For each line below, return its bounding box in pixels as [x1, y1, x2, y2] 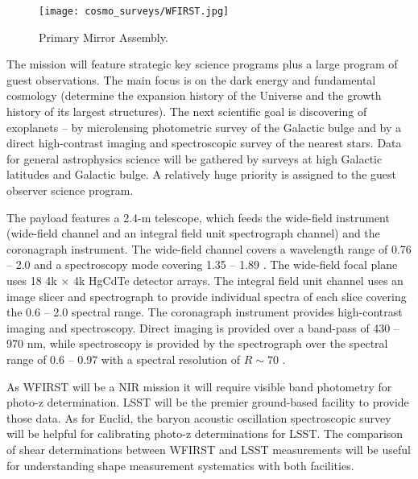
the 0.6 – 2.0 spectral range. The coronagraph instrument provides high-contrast [6, 304, 403, 320]
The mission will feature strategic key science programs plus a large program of [6, 56, 398, 72]
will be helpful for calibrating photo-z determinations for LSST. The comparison [6, 425, 404, 442]
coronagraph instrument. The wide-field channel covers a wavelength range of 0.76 [6, 240, 412, 257]
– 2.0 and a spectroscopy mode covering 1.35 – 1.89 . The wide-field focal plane [6, 256, 398, 273]
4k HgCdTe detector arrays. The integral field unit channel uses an [72, 271, 404, 288]
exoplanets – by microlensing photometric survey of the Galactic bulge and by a [6, 118, 402, 135]
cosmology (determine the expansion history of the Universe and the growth [6, 87, 382, 104]
